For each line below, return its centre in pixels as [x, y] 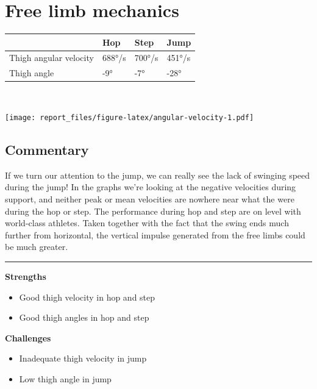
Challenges [28, 337]
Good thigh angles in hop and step [84, 317]
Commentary [47, 150]
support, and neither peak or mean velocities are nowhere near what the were [150, 199]
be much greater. [37, 247]
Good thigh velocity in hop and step [87, 297]
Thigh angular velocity [52, 58]
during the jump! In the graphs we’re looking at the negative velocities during [151, 187]
